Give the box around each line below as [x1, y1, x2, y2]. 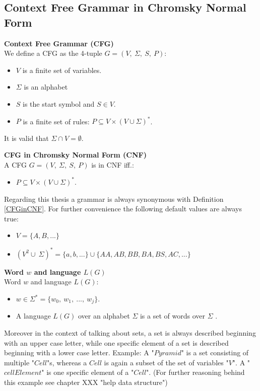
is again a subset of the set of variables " [104, 357, 229, 367]
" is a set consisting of [181, 347, 249, 358]
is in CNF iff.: [91, 159, 134, 170]
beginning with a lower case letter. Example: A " [4, 347, 154, 358]
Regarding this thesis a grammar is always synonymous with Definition [4, 193, 224, 204]
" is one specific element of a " [41, 367, 134, 377]
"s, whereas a [47, 357, 87, 367]
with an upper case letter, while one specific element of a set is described [4, 337, 229, 348]
